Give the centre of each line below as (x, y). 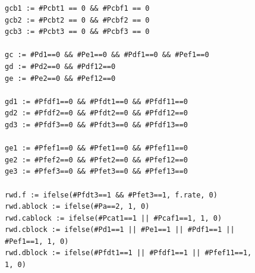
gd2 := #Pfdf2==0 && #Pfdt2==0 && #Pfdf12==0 (96, 113)
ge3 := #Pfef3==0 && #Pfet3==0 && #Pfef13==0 (96, 172)
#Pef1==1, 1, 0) (37, 241)
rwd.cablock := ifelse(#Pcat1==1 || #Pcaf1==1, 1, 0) (114, 218)
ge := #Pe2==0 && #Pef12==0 (60, 78)
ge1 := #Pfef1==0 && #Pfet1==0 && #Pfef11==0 (96, 148)
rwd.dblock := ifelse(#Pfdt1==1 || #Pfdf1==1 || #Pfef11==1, (128, 253)
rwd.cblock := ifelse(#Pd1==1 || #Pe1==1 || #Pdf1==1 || (120, 230)
